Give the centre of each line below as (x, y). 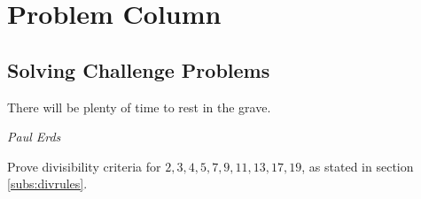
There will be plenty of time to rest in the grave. (139, 107)
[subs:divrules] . (47, 184)
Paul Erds (34, 137)
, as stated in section (358, 166)
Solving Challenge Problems (139, 69)
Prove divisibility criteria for (84, 166)
